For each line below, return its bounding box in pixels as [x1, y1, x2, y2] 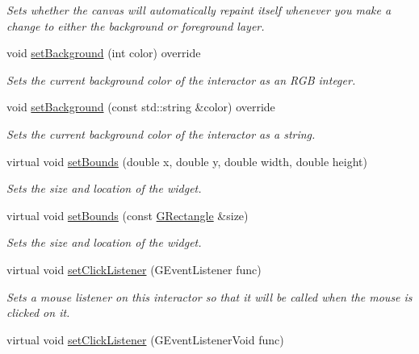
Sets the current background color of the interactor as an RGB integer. [6, 71, 356, 88]
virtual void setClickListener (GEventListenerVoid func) [6, 331, 284, 348]
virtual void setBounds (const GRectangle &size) [6, 206, 249, 223]
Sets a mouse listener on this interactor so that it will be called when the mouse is [6, 288, 413, 305]
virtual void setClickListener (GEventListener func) [6, 260, 262, 277]
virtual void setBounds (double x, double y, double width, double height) [6, 152, 367, 169]
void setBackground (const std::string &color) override [6, 98, 275, 115]
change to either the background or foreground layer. [6, 17, 265, 34]
